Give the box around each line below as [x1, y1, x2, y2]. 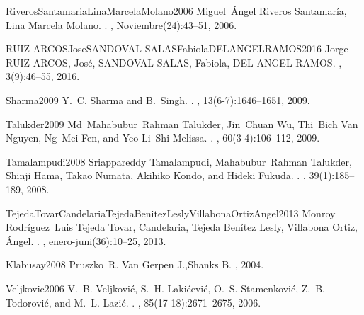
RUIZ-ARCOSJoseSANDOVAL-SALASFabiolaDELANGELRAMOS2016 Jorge [6, 41, 348, 56]
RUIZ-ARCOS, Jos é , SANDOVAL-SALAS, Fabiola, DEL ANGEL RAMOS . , [6, 55, 342, 69]
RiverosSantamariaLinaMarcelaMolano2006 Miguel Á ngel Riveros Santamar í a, [6, 4, 347, 18]
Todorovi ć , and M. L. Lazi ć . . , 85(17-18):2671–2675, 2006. [6, 294, 261, 309]
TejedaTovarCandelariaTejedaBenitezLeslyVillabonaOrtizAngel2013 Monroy [6, 205, 336, 220]
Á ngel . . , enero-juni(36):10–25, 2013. [6, 233, 166, 248]
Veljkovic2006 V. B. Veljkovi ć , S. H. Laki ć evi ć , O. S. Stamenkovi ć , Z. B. [6, 280, 325, 295]
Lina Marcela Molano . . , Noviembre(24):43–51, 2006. [6, 17, 237, 32]
